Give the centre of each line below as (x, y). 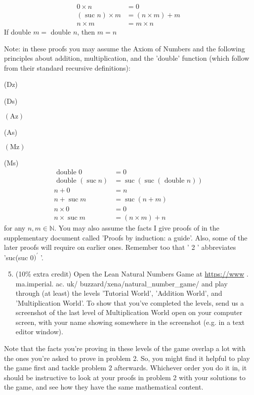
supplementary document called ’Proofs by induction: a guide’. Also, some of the (126, 237)
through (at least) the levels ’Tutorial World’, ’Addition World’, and (119, 293)
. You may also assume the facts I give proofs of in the (137, 228)
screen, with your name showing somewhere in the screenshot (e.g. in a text (130, 322)
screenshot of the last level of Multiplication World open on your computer (129, 312)
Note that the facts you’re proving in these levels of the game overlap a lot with (125, 348)
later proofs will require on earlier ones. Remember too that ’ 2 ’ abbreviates (120, 247)
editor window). (39, 332)
